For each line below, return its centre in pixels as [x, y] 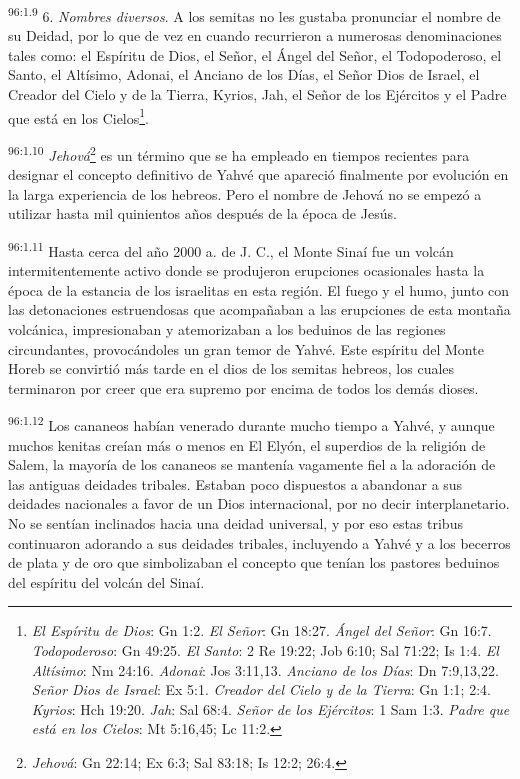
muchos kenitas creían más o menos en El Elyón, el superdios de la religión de [247, 444]
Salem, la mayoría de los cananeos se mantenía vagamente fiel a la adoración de [252, 464]
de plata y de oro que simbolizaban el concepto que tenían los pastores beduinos [254, 562]
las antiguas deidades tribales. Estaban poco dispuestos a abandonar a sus [235, 483]
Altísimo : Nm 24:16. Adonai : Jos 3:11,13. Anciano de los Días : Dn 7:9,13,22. [265, 669]
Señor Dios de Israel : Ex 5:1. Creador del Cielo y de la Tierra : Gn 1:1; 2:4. [261, 689]
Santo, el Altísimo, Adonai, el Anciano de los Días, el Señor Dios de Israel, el [244, 74]
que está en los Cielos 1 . [78, 116]
